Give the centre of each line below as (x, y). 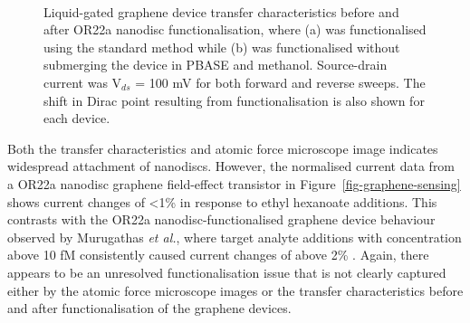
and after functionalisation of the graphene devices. (149, 308)
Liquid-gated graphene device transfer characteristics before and (221, 11)
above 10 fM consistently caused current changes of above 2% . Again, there (218, 255)
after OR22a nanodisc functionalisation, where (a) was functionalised (235, 29)
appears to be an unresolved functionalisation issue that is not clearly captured (227, 272)
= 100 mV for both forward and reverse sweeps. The (280, 82)
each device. (77, 118)
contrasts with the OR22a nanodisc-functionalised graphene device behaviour (221, 219)
